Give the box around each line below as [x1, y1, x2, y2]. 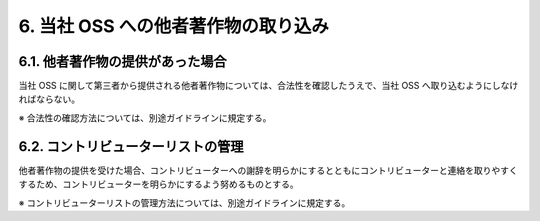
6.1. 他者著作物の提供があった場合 [18, 53, 227, 70]
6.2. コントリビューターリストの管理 [18, 138, 244, 155]
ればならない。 [18, 93, 80, 105]
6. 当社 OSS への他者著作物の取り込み [18, 15, 329, 37]
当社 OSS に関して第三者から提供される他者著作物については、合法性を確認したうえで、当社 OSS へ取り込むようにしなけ [18, 80, 519, 92]
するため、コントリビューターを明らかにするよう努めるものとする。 [18, 178, 299, 190]
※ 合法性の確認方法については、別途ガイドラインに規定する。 [18, 111, 272, 124]
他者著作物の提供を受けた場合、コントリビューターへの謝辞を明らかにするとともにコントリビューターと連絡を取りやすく [18, 164, 519, 176]
